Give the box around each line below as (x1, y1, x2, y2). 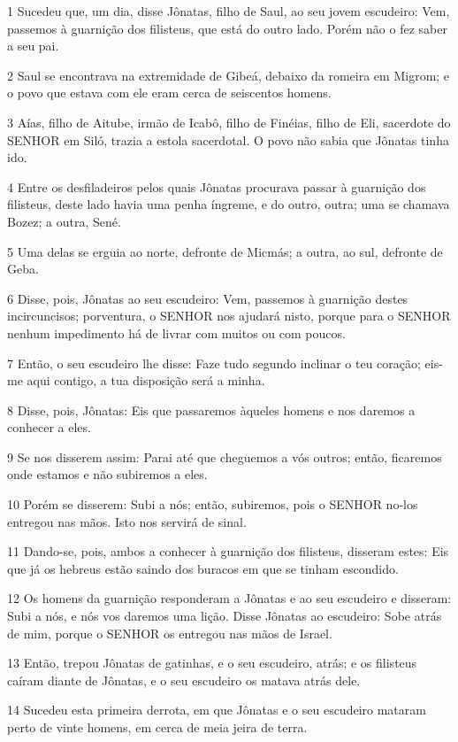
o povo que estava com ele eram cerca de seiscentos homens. (7, 83, 332, 102)
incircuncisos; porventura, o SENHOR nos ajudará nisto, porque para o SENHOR (7, 306, 451, 325)
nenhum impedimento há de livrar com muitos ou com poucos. (7, 323, 346, 342)
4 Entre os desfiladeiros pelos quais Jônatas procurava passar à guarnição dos (7, 177, 426, 196)
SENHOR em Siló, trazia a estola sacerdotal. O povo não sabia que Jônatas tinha (7, 130, 449, 149)
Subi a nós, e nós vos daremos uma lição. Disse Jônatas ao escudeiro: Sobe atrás (7, 607, 442, 625)
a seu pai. (7, 36, 59, 55)
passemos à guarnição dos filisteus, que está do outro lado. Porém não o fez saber (7, 19, 447, 37)
